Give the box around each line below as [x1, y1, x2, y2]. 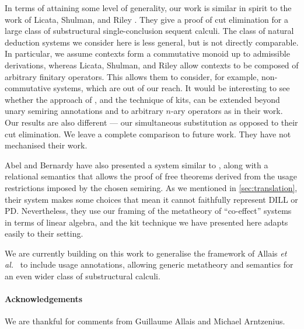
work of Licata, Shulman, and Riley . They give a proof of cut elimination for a [5, 13, 288, 25]
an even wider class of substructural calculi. [5, 270, 160, 282]
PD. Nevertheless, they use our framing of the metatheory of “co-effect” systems [5, 205, 292, 217]
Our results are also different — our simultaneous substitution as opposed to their [5, 116, 298, 128]
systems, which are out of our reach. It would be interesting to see [53, 82, 290, 94]
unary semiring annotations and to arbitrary [5, 105, 163, 117]
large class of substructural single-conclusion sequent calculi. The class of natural [5, 25, 294, 37]
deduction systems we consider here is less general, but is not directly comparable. [5, 36, 299, 48]
